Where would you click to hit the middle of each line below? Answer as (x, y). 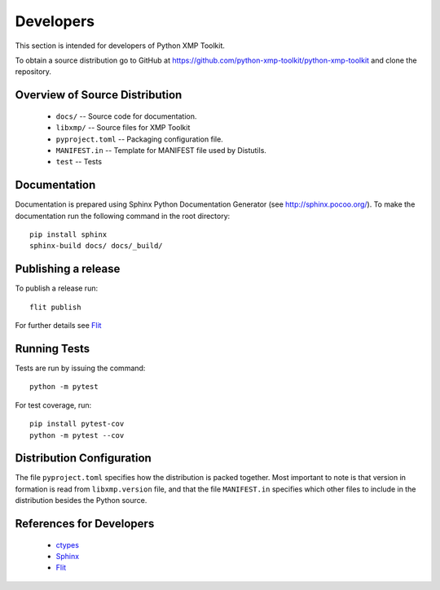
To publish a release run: (56, 288)
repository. (33, 72)
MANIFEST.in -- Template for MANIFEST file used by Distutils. (161, 150)
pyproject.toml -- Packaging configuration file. (139, 139)
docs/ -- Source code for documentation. (126, 116)
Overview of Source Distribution (99, 95)
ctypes (67, 544)
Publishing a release (68, 269)
